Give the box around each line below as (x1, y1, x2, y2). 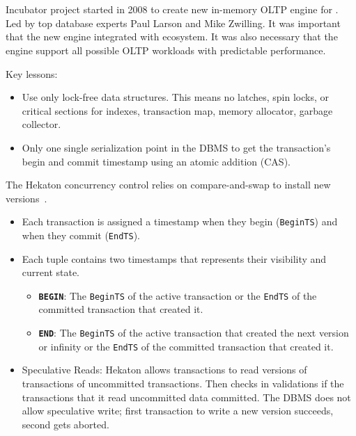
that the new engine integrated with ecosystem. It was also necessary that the (6, 29, 338, 44)
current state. (22, 265, 80, 280)
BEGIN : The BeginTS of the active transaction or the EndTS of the (38, 288, 317, 302)
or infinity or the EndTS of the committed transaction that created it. (38, 339, 334, 353)
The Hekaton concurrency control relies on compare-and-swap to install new (6, 177, 331, 192)
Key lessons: (6, 66, 58, 81)
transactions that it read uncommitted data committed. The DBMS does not (22, 389, 351, 404)
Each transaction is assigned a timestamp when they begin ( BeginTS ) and (22, 214, 338, 229)
